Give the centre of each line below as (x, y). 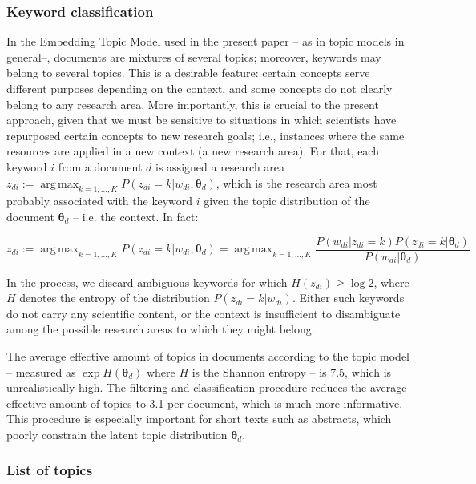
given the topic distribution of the (287, 201)
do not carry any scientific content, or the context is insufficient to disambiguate (204, 313)
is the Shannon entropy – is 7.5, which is (292, 371)
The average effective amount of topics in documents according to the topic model (208, 355)
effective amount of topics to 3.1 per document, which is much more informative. (205, 403)
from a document (100, 166)
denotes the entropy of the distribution (115, 298)
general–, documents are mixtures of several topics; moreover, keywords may (194, 56)
